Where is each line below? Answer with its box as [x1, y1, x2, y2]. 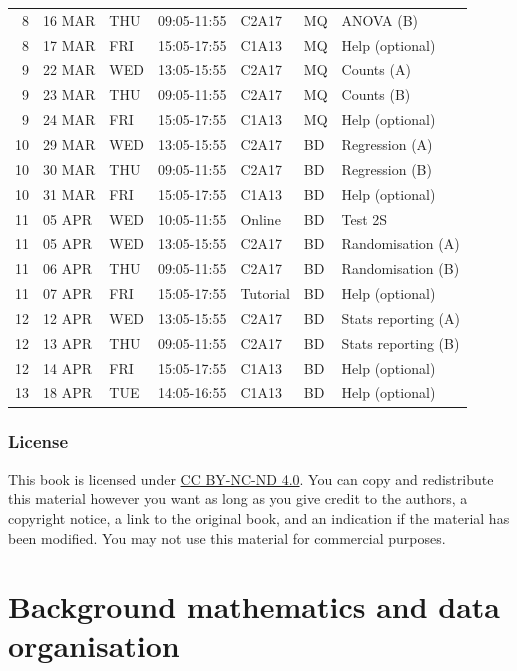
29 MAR [43, 133, 96, 154]
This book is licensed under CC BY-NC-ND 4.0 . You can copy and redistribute [8, 468, 494, 489]
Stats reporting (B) [341, 332, 460, 353]
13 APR [43, 332, 92, 353]
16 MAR [43, 9, 96, 30]
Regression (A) [341, 133, 433, 154]
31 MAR [43, 183, 96, 204]
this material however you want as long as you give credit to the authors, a [8, 488, 468, 509]
